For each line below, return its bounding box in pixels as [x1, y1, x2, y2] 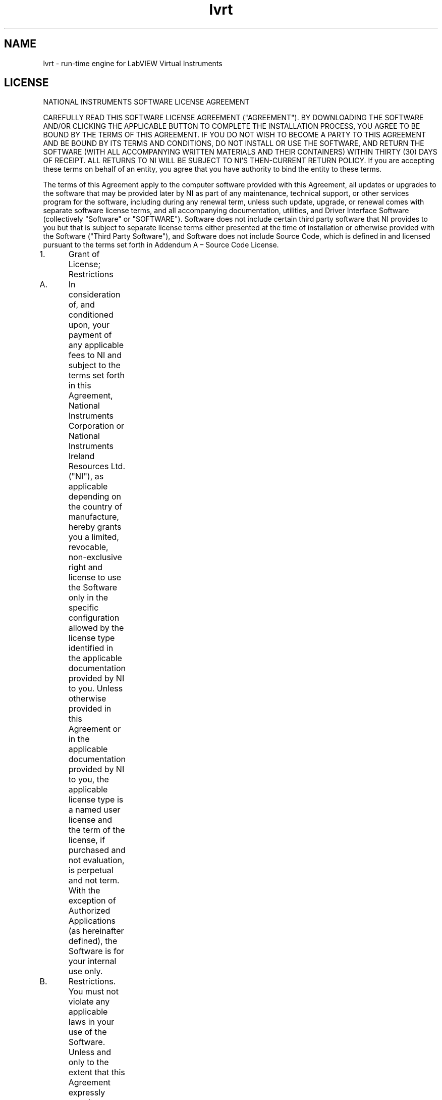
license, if [68, 835, 105, 845]
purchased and [68, 845, 126, 856]
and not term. [68, 875, 120, 886]
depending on [68, 491, 121, 502]
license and [68, 815, 112, 825]
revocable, [68, 542, 108, 553]
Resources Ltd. [68, 461, 125, 472]
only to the [68, 1057, 109, 1068]
